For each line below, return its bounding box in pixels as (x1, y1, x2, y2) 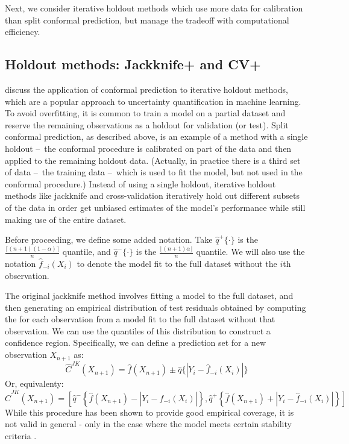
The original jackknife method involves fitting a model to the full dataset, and (5, 289, 294, 302)
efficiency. (5, 25, 40, 38)
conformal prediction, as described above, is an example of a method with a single (5, 130, 308, 143)
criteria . (5, 429, 37, 442)
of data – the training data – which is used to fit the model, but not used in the (5, 166, 303, 178)
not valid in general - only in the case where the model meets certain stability (5, 417, 292, 430)
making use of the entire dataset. (5, 213, 127, 225)
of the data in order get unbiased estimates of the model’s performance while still (5, 201, 306, 213)
